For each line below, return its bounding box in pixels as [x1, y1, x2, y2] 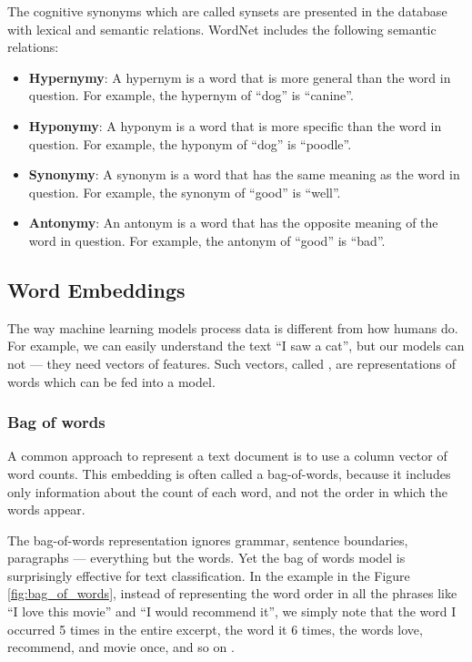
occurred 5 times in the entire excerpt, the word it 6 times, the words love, [7, 619, 423, 638]
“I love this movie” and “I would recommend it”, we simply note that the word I [7, 602, 457, 621]
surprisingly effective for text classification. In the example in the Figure [7, 565, 410, 585]
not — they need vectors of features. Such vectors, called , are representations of [7, 353, 456, 372]
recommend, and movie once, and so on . [7, 637, 235, 657]
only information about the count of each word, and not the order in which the [7, 482, 447, 501]
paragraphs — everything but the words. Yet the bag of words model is [7, 548, 406, 567]
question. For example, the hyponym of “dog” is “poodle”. [28, 134, 352, 153]
